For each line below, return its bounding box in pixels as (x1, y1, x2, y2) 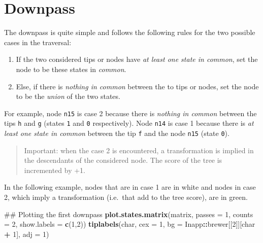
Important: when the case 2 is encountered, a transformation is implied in (24, 145, 254, 155)
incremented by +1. (24, 164, 86, 175)
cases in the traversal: (4, 37, 72, 47)
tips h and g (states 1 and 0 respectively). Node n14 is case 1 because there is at (4, 118, 254, 128)
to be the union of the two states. (16, 91, 120, 101)
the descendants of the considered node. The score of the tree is (24, 155, 222, 165)
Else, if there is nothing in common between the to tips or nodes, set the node (16, 81, 259, 91)
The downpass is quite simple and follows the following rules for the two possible (4, 27, 255, 38)
